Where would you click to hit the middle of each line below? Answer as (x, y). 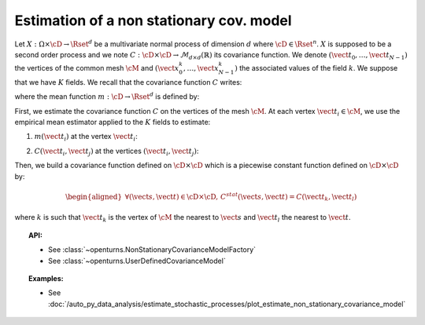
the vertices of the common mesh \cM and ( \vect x (97, 68)
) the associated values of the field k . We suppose (316, 68)
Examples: (46, 278)
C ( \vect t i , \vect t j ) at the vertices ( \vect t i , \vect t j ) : (116, 152)
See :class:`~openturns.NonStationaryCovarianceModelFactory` (152, 250)
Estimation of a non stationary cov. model (153, 20)
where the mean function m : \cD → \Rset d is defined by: (107, 96)
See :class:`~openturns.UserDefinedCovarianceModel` (137, 261)
